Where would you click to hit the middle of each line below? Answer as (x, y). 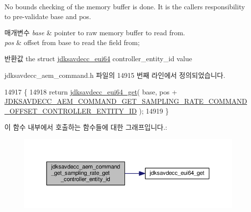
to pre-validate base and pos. (48, 16)
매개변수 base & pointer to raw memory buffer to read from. (95, 33)
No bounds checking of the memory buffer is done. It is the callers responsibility (125, 6)
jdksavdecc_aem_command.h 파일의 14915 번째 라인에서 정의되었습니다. (115, 75)
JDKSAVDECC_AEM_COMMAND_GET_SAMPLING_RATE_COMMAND (126, 101)
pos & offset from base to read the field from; (72, 42)
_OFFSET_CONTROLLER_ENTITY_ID (71, 110)
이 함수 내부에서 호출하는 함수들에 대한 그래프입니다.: (86, 127)
